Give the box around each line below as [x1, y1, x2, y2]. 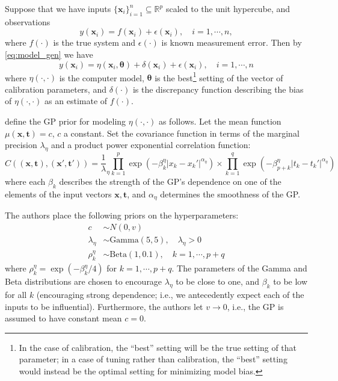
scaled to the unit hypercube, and [165, 2, 290, 14]
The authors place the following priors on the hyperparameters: [5, 209, 239, 221]
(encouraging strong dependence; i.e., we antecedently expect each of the [36, 288, 304, 300]
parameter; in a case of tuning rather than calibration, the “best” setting [19, 353, 287, 365]
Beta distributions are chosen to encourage [5, 275, 162, 288]
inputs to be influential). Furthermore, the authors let [5, 300, 203, 312]
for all [5, 288, 27, 300]
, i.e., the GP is [227, 300, 284, 312]
